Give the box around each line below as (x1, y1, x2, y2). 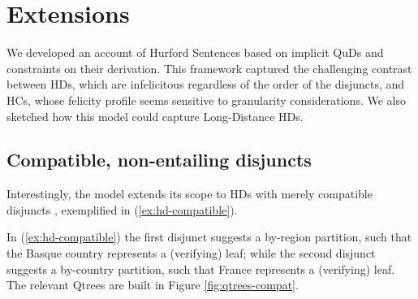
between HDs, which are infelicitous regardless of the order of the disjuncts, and (6, 76, 405, 93)
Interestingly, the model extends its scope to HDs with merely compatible (6, 185, 373, 202)
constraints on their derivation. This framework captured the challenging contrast (6, 59, 412, 76)
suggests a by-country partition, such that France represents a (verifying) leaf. (6, 260, 395, 277)
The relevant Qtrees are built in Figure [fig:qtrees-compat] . (6, 276, 299, 293)
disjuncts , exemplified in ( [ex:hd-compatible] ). (6, 201, 238, 218)
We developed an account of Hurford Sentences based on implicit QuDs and (6, 44, 384, 61)
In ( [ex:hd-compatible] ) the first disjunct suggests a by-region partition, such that (6, 228, 412, 245)
